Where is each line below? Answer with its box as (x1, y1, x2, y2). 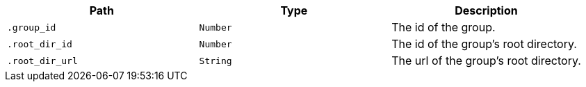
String (199, 55, 232, 66)
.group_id (7, 22, 56, 33)
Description (455, 3, 518, 17)
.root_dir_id (7, 38, 72, 49)
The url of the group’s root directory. (391, 54, 581, 68)
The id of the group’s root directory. (391, 37, 577, 51)
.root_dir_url (7, 55, 78, 66)
